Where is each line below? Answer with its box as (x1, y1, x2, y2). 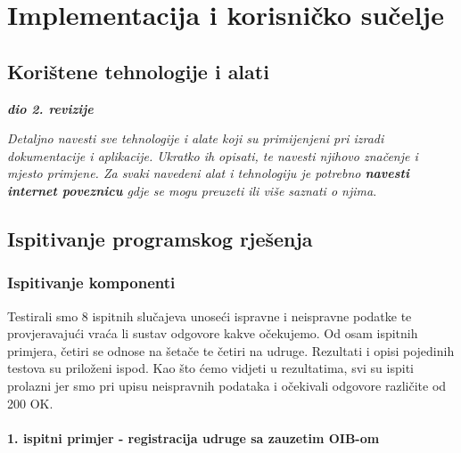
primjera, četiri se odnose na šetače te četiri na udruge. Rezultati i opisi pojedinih (7, 341, 455, 360)
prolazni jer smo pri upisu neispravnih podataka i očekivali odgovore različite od (7, 376, 447, 394)
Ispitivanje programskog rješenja (7, 224, 313, 252)
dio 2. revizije (7, 99, 94, 117)
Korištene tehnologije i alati (7, 57, 269, 85)
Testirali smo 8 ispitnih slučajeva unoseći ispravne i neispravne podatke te (7, 306, 412, 325)
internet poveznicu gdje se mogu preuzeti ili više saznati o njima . (7, 181, 377, 199)
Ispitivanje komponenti (7, 271, 176, 294)
